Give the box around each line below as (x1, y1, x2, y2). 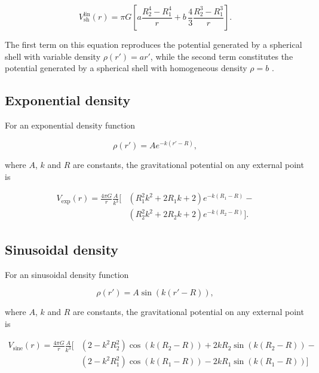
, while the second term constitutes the (150, 50, 293, 62)
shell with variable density (5, 50, 101, 62)
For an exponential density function (5, 118, 136, 131)
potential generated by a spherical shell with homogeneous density (5, 62, 247, 74)
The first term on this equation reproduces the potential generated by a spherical (5, 38, 302, 50)
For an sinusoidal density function (5, 268, 129, 280)
